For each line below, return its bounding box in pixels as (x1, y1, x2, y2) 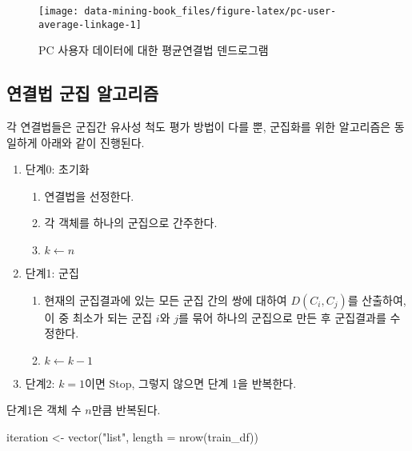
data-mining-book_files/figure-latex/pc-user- (84, 6, 337, 17)
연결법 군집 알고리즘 (6, 81, 158, 106)
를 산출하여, (347, 291, 406, 308)
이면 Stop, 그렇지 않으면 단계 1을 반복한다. (85, 374, 297, 391)
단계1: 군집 (25, 265, 79, 281)
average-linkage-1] (38, 18, 142, 30)
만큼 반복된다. (91, 401, 161, 418)
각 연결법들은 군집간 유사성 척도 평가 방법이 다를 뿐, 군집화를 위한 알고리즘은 (6, 118, 391, 135)
